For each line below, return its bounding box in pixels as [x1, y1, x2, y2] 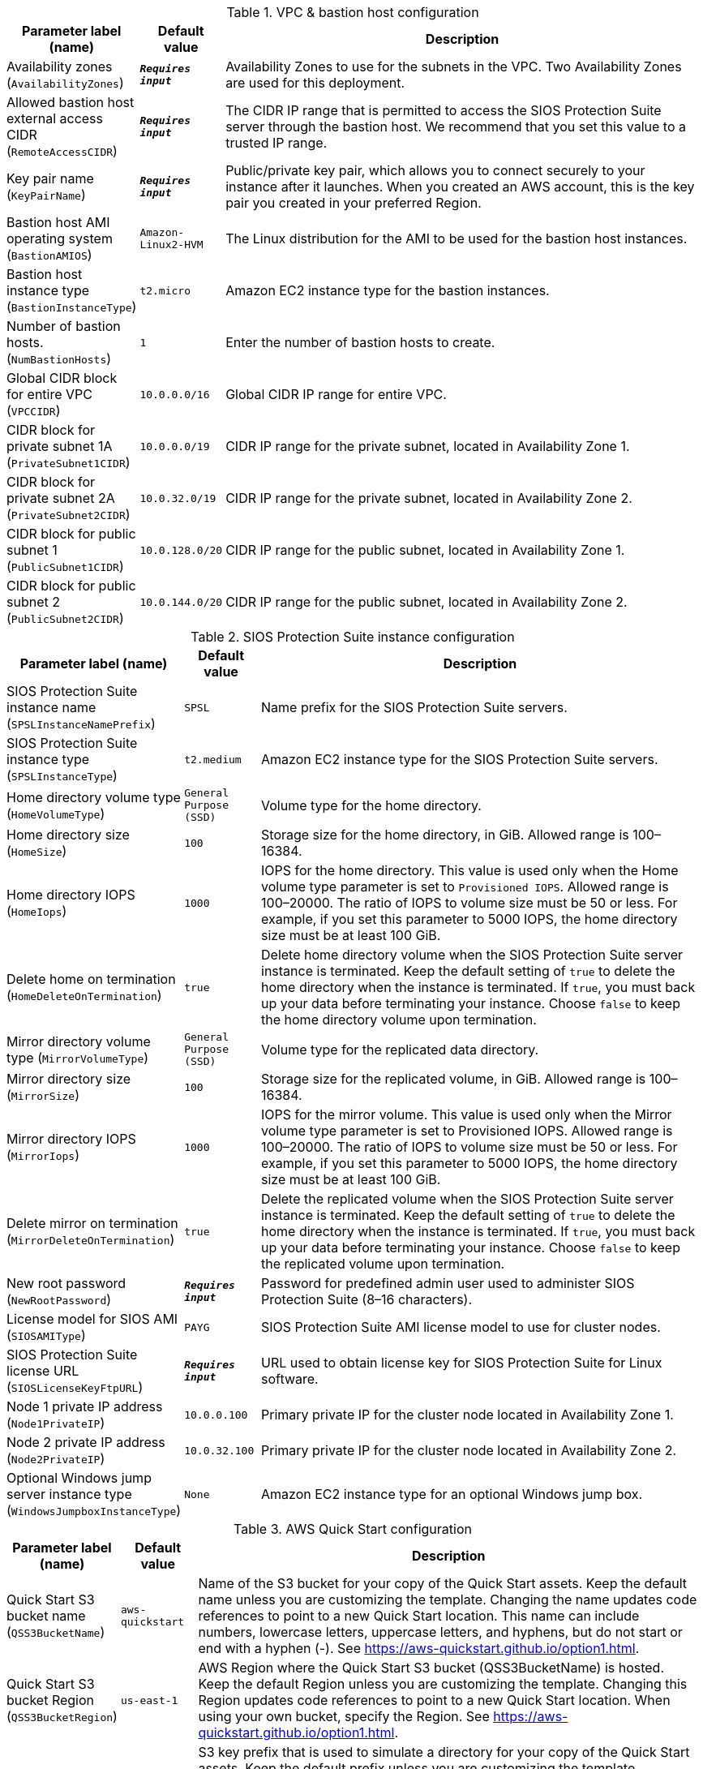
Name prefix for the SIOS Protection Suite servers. [261, 699, 568, 715]
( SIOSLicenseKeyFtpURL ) [6, 1379, 144, 1395]
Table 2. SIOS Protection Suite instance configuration [191, 629, 515, 645]
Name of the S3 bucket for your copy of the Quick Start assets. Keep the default [198, 1575, 688, 1591]
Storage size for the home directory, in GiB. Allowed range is [261, 827, 629, 843]
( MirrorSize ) [6, 1087, 79, 1103]
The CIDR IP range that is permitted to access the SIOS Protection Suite [225, 102, 662, 118]
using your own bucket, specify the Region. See [198, 1708, 490, 1724]
